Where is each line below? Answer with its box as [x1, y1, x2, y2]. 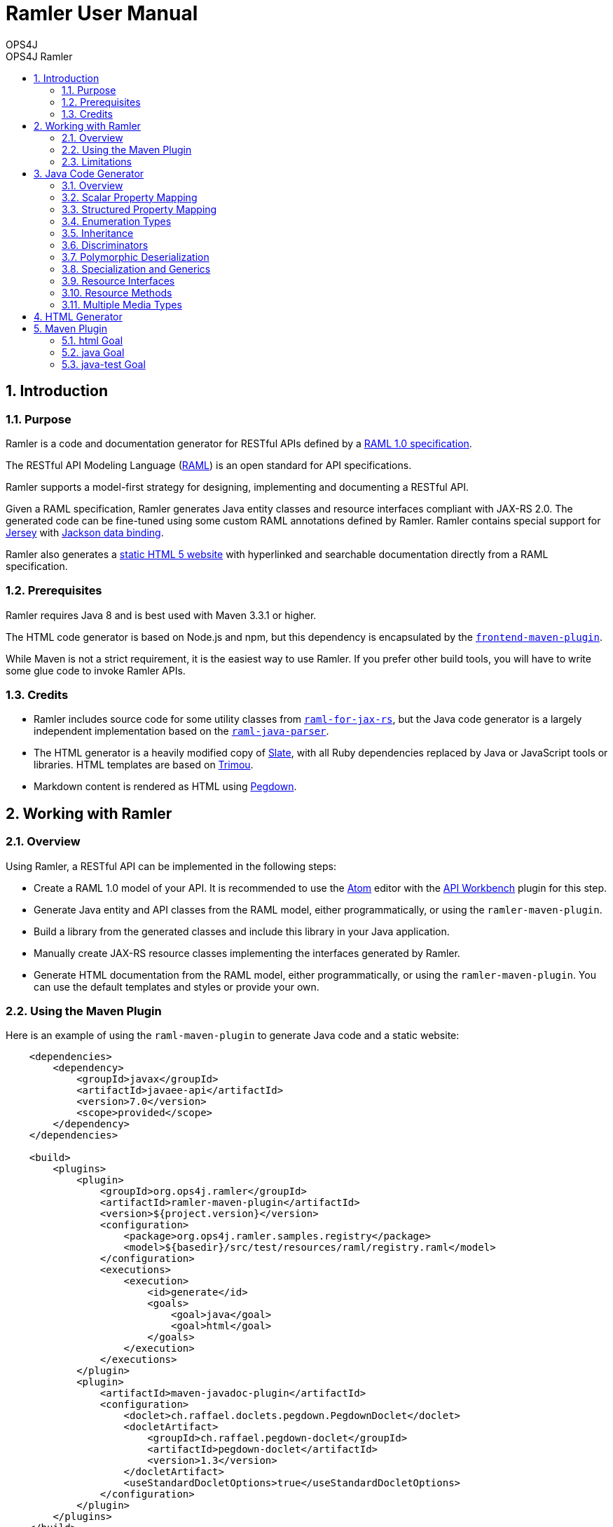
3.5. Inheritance [62, 226, 134, 239]
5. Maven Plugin [34, 322, 108, 334]
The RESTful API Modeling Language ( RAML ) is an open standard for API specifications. [6, 459, 412, 471]
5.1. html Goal [62, 334, 123, 346]
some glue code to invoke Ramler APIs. [6, 664, 186, 677]
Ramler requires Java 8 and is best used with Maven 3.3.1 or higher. [6, 609, 317, 621]
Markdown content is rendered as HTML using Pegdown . [34, 780, 297, 793]
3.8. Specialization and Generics [62, 262, 211, 275]
